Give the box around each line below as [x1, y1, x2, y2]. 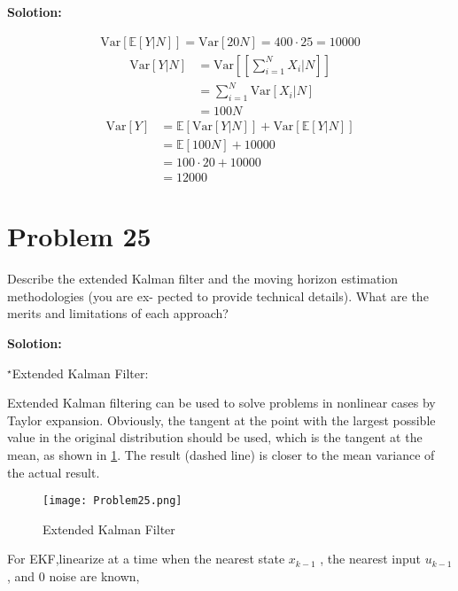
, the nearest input [320, 549, 421, 568]
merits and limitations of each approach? [7, 304, 229, 323]
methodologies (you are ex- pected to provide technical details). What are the [7, 286, 429, 305]
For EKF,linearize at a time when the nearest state [7, 549, 285, 568]
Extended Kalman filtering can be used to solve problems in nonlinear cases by [7, 393, 436, 412]
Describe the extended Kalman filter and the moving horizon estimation [7, 269, 399, 288]
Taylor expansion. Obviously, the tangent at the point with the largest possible [7, 410, 436, 429]
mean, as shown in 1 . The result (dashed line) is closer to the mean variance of [7, 446, 435, 464]
